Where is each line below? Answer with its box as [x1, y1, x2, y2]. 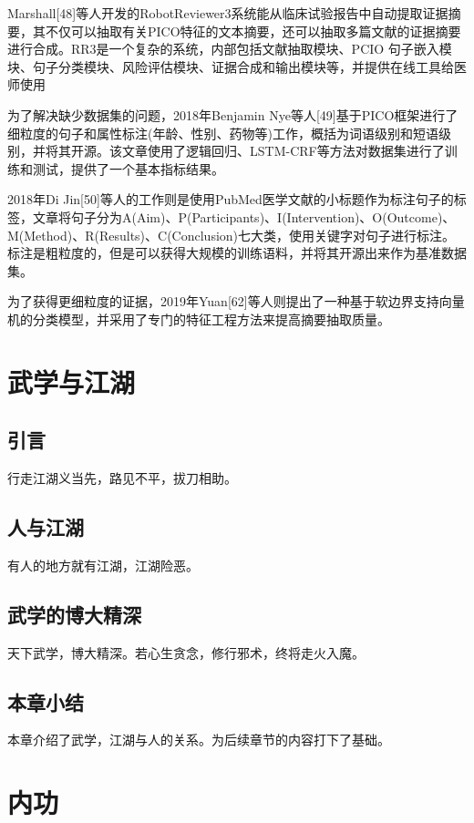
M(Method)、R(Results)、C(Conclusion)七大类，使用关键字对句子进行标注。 [7, 225, 456, 244]
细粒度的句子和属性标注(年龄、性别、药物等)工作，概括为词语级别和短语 [7, 123, 438, 142]
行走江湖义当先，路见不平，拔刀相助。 [7, 468, 237, 488]
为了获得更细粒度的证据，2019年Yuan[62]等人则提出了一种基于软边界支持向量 [7, 292, 465, 311]
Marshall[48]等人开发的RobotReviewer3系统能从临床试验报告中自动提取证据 [7, 4, 448, 22]
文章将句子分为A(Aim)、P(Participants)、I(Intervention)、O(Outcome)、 [32, 207, 456, 226]
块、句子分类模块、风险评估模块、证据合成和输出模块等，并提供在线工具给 [7, 57, 454, 76]
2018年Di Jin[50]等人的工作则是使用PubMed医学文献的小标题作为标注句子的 [7, 190, 454, 209]
